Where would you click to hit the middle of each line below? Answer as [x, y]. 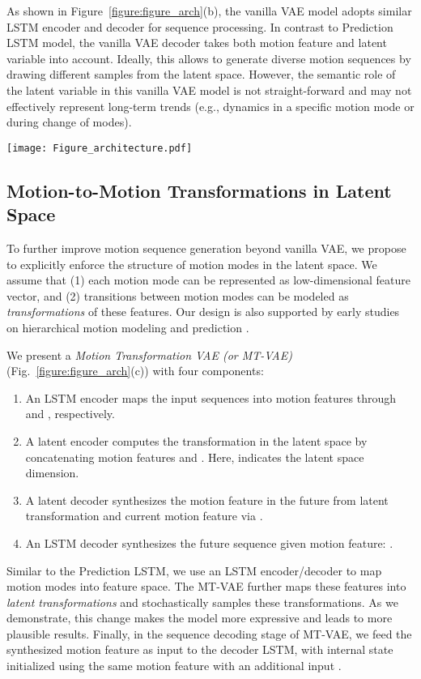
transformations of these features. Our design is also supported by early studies [203, 312]
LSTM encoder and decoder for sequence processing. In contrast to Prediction [200, 26]
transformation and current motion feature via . [144, 516]
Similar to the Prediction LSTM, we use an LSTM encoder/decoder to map [194, 570]
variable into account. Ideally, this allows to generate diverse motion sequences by [209, 58]
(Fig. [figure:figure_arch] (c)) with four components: [135, 371]
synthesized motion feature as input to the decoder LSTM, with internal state [200, 649]
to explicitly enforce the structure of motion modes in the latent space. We [192, 264]
